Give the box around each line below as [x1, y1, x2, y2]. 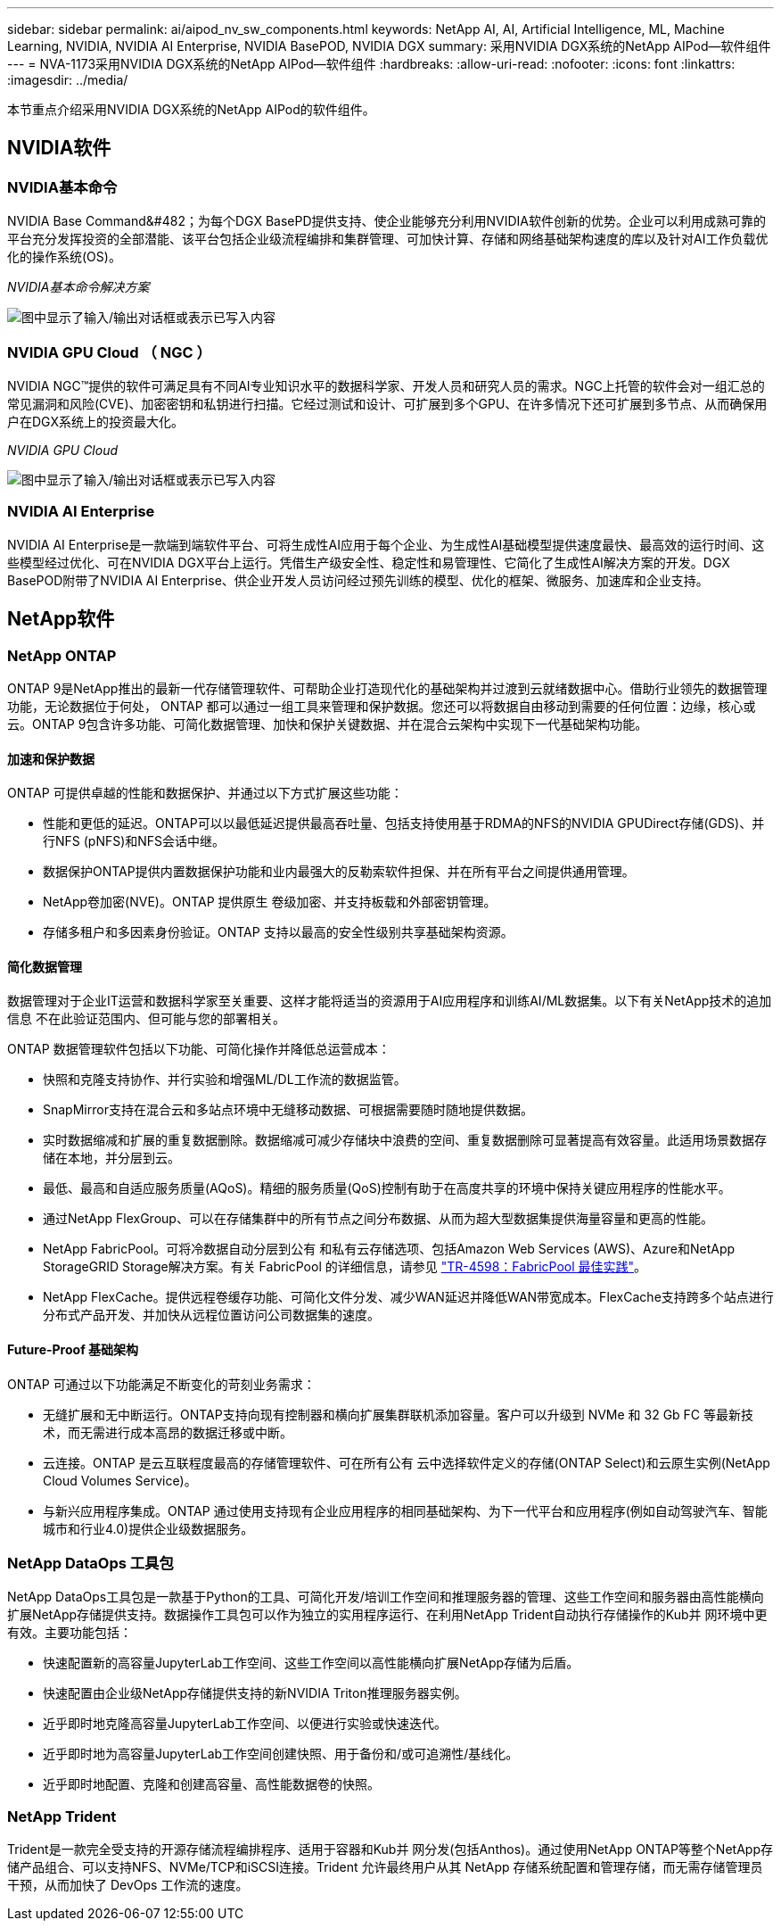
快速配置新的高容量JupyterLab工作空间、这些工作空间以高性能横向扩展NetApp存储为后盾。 [43, 1655, 580, 1671]
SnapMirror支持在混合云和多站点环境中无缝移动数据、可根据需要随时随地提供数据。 [43, 1102, 533, 1118]
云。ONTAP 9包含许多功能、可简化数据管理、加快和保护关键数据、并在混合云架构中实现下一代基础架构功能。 [7, 716, 648, 732]
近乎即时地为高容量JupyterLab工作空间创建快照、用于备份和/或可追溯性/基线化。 [43, 1746, 519, 1762]
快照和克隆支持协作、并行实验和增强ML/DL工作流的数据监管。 [43, 1072, 407, 1088]
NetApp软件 [7, 608, 115, 631]
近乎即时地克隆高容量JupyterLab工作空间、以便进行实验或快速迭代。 [43, 1716, 448, 1732]
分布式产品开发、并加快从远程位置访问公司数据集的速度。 [43, 1307, 380, 1323]
